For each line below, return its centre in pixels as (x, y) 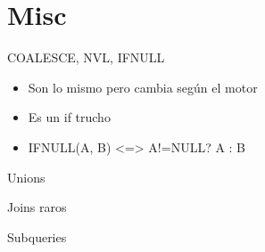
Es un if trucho (69, 117)
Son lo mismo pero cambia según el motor (143, 87)
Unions (26, 177)
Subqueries (37, 236)
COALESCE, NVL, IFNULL (86, 57)
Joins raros (37, 207)
